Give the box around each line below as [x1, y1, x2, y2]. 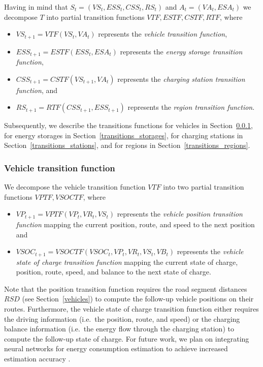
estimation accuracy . [4, 353, 71, 363]
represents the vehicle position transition [117, 208, 243, 219]
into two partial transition [163, 181, 244, 192]
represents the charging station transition [117, 73, 245, 84]
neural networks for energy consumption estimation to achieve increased [4, 343, 228, 354]
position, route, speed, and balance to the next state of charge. [16, 266, 211, 277]
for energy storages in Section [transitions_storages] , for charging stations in [4, 130, 243, 140]
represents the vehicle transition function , [98, 28, 227, 39]
